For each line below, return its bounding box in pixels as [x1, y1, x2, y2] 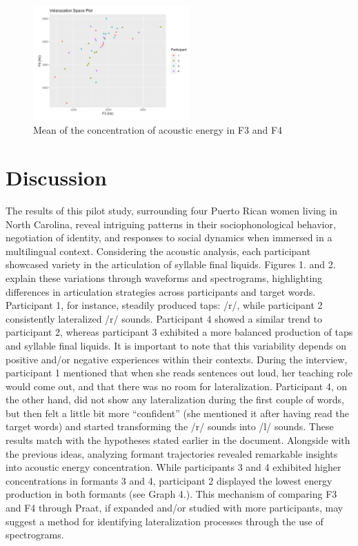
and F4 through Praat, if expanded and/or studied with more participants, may [6, 501, 344, 515]
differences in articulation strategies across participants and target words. [6, 284, 316, 299]
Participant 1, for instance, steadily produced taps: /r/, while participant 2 [6, 298, 323, 312]
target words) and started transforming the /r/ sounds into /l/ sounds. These [6, 419, 334, 434]
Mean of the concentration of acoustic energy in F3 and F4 [33, 123, 283, 137]
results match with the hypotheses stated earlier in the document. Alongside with [6, 433, 350, 447]
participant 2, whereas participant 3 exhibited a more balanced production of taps [6, 325, 353, 339]
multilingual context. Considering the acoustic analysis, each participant [6, 243, 311, 258]
